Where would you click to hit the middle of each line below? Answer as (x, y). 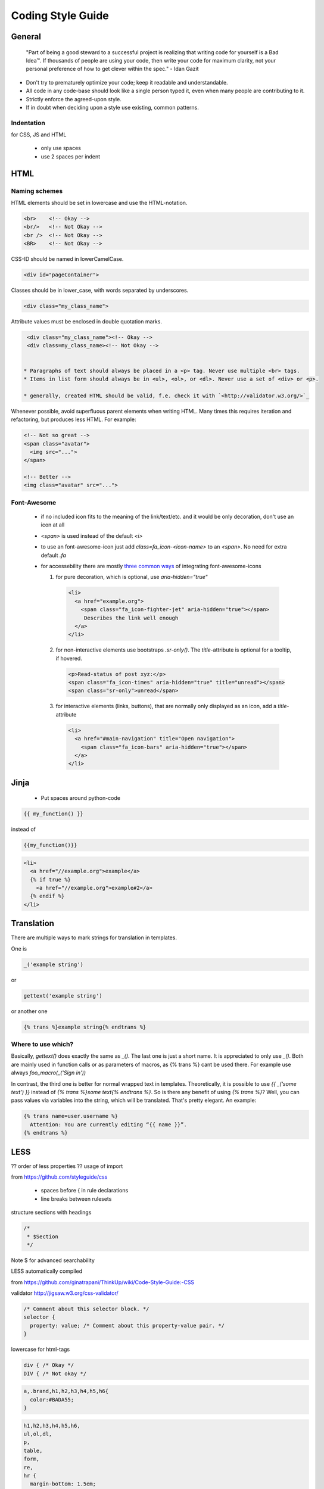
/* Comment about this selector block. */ (86, 1309)
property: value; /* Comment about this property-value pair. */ (127, 1326)
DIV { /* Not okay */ (55, 1373)
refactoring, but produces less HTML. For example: (74, 419)
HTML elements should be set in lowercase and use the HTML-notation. (99, 203)
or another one (29, 1011)
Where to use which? (42, 1044)
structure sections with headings (51, 1213)
